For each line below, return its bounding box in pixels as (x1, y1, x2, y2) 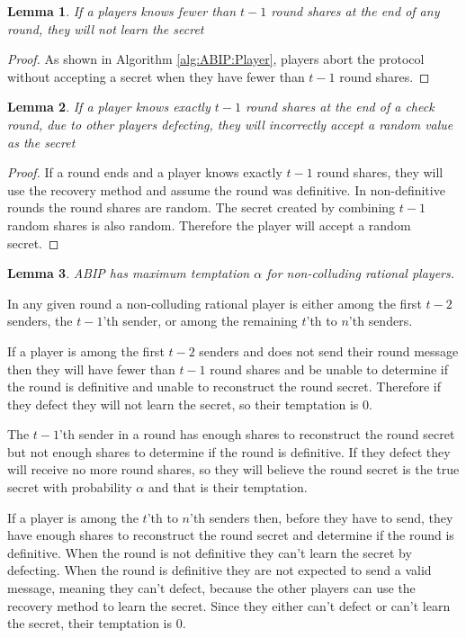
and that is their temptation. (148, 478, 308, 497)
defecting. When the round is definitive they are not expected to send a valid (7, 561, 432, 580)
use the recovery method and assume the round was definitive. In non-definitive (7, 180, 445, 199)
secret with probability (7, 478, 132, 497)
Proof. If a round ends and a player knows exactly (7, 163, 282, 182)
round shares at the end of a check (245, 97, 435, 116)
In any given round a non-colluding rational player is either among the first (7, 293, 422, 312)
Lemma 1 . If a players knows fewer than (7, 2, 237, 20)
